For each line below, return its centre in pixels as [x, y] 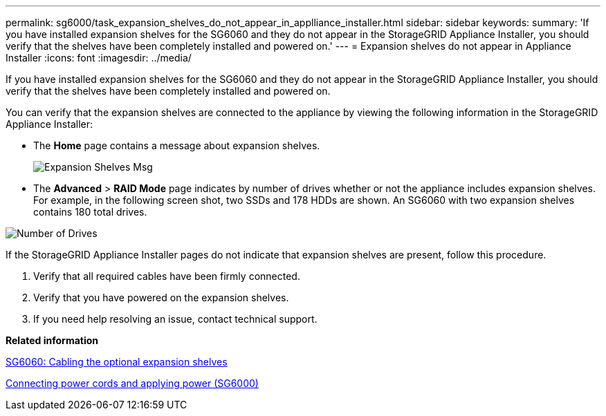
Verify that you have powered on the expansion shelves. [161, 297]
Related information [52, 340]
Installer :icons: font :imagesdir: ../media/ [99, 58]
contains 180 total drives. [90, 212]
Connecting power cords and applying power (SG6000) [132, 383]
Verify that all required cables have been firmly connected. [167, 276]
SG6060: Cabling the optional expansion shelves [117, 362]
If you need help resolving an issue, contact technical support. [175, 319]
